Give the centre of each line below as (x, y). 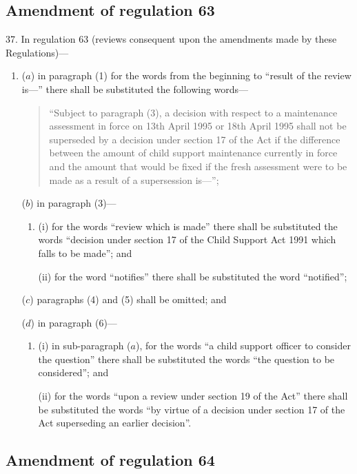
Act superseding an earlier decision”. (115, 423)
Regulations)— (37, 52)
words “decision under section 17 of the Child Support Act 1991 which (187, 239)
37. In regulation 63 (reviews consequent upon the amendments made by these (171, 39)
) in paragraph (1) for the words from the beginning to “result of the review (191, 75)
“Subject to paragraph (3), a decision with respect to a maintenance (193, 112)
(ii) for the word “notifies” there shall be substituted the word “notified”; (193, 276)
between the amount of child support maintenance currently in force (193, 153)
